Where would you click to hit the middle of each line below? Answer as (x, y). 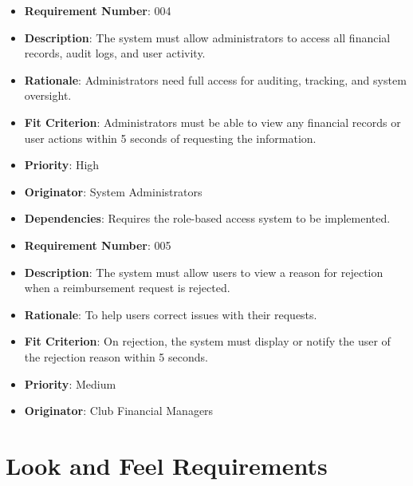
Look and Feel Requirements (167, 465)
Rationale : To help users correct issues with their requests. (171, 314)
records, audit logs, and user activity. (115, 53)
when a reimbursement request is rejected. (127, 288)
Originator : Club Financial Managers (119, 411)
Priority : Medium (70, 383)
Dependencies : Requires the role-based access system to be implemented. (207, 218)
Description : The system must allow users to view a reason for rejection (204, 272)
